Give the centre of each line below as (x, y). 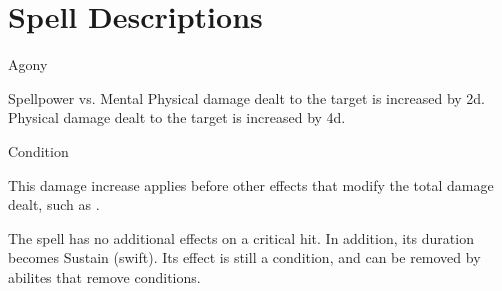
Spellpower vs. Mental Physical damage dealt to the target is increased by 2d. (246, 97)
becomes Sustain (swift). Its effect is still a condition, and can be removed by (244, 257)
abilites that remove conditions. (104, 276)
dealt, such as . (54, 204)
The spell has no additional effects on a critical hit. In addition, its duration (241, 237)
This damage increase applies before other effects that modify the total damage (251, 184)
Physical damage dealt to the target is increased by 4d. (177, 117)
